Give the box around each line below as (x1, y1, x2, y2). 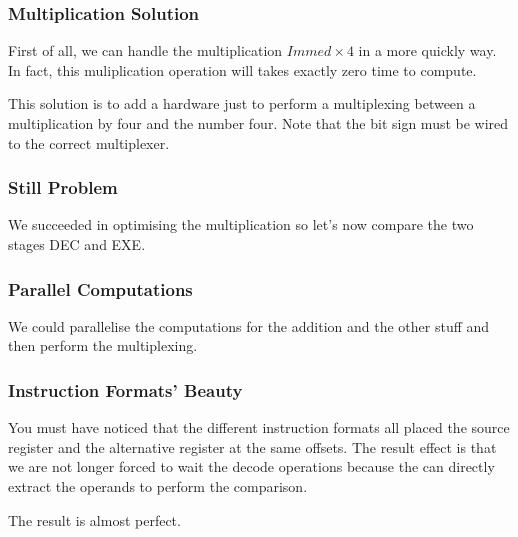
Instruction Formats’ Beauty (8, 377, 243, 402)
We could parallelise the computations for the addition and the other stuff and (8, 315, 490, 336)
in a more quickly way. (358, 40, 497, 61)
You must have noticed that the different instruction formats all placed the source (8, 417, 510, 438)
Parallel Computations (8, 276, 193, 301)
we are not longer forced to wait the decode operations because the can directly (8, 456, 495, 477)
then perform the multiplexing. (8, 335, 198, 356)
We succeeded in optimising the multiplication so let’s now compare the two (8, 214, 474, 235)
